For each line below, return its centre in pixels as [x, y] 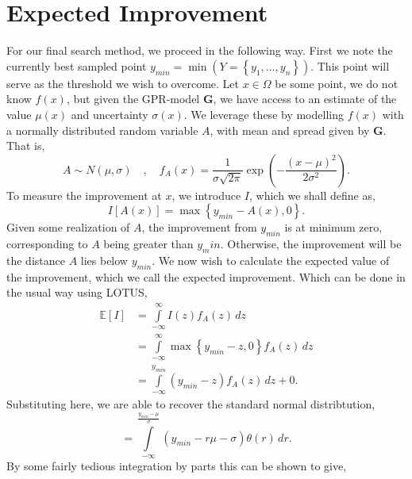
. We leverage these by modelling [264, 114]
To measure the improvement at [84, 195]
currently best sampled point [77, 65]
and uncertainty [110, 114]
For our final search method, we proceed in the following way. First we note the [200, 50]
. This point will [350, 65]
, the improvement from [199, 227]
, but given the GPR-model [133, 99]
